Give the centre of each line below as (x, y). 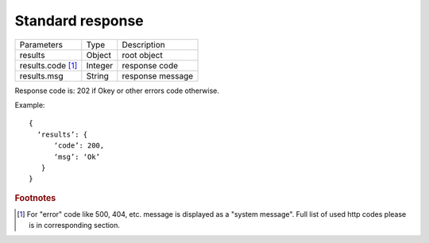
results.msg (41, 75)
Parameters (41, 44)
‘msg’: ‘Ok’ (77, 156)
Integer (100, 65)
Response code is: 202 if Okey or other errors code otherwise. (117, 91)
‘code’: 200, (79, 146)
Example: (30, 105)
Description (144, 44)
